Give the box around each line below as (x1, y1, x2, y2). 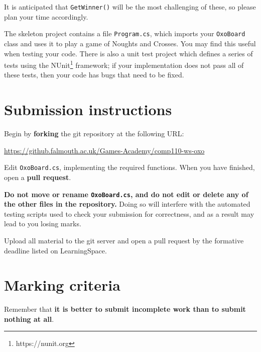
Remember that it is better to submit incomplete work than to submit (4, 304, 246, 314)
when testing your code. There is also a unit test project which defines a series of (4, 48, 253, 58)
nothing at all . (4, 313, 54, 324)
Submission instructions (4, 99, 172, 120)
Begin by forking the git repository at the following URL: (4, 128, 184, 139)
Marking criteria (4, 275, 120, 295)
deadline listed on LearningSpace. (4, 245, 107, 255)
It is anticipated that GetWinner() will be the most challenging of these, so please (4, 2, 256, 12)
